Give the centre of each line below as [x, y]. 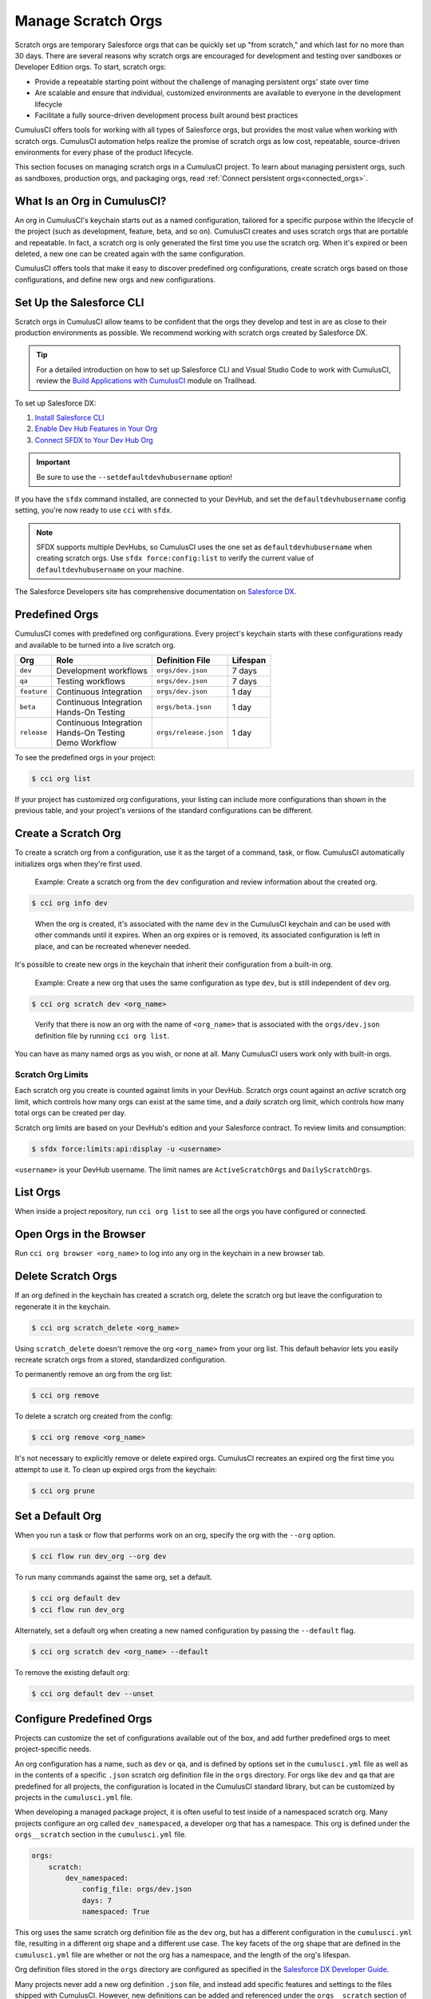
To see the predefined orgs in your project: [85, 757]
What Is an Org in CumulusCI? [91, 201]
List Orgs [38, 1193]
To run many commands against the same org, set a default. [114, 1577]
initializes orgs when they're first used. [79, 864]
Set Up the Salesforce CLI [79, 303]
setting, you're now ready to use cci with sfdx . [94, 510]
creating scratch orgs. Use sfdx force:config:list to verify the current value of [175, 558]
